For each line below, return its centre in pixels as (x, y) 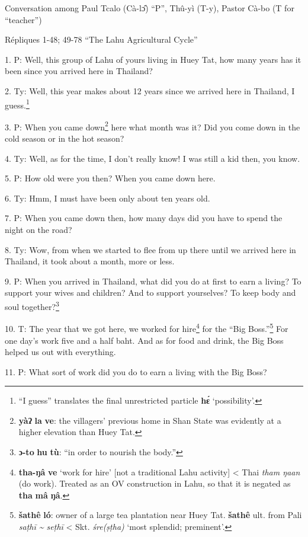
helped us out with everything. (60, 352)
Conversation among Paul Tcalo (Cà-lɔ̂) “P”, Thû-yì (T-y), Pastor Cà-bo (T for (150, 8)
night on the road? (38, 230)
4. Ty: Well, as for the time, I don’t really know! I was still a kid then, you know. (153, 158)
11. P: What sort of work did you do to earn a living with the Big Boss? (136, 371)
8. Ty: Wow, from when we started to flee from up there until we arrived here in (150, 249)
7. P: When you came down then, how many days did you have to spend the (144, 218)
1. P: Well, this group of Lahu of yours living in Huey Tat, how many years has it (153, 59)
